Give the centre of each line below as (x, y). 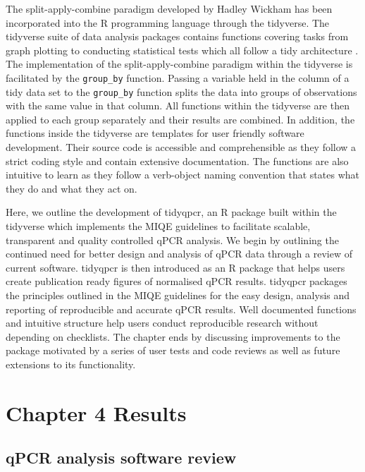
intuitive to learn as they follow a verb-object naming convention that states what (182, 175)
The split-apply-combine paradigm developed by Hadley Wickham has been (169, 8)
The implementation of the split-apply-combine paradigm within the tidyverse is (179, 64)
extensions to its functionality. (71, 364)
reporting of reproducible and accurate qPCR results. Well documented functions (181, 309)
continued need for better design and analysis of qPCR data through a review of (179, 254)
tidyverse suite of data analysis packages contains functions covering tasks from (177, 36)
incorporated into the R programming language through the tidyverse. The (168, 22)
